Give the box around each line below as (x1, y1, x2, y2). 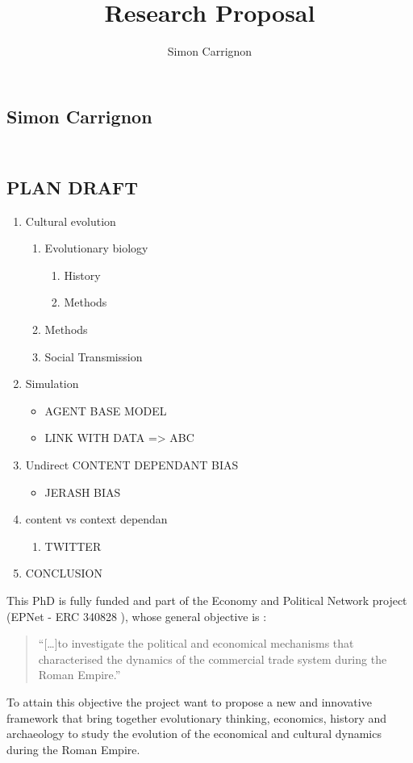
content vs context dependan (25, 511, 168, 527)
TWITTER (44, 537, 102, 554)
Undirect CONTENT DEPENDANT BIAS (25, 457, 239, 473)
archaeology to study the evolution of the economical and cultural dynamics (6, 725, 382, 742)
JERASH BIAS (44, 483, 121, 500)
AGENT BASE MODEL (44, 402, 167, 419)
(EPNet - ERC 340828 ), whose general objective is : (6, 607, 267, 624)
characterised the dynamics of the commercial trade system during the (38, 650, 387, 667)
